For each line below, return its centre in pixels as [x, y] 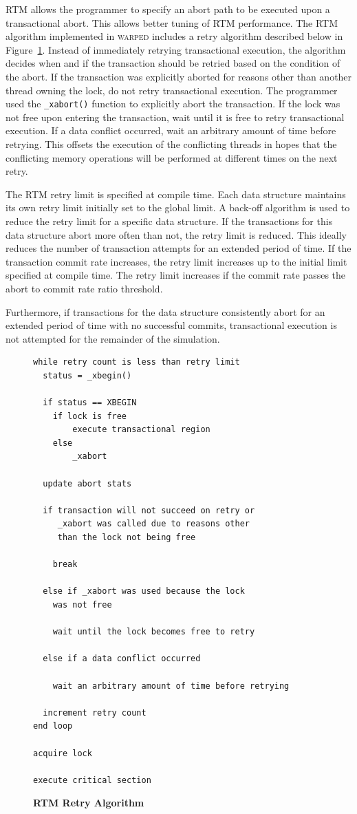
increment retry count [95, 713]
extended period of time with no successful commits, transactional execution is [171, 325]
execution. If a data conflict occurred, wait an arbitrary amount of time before [171, 130]
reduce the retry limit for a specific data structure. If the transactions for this [169, 221]
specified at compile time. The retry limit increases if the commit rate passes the [176, 275]
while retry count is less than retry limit [137, 362]
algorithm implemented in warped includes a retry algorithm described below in [174, 36]
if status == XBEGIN [90, 403]
